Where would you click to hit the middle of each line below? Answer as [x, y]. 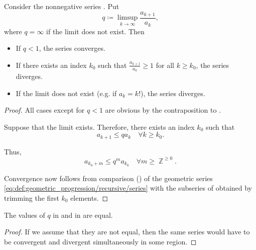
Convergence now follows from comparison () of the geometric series [108, 178]
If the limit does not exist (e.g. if [66, 93]
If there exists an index [51, 65]
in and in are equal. [83, 215]
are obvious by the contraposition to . [163, 110]
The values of [25, 215]
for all [165, 65]
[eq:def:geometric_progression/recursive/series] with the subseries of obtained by [128, 188]
